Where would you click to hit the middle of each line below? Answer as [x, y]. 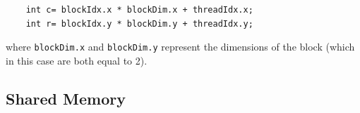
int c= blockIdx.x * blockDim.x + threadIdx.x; [139, 10]
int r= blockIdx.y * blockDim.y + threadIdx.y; [139, 24]
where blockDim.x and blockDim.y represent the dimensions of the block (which [180, 47]
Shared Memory [66, 98]
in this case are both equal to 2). [77, 60]
